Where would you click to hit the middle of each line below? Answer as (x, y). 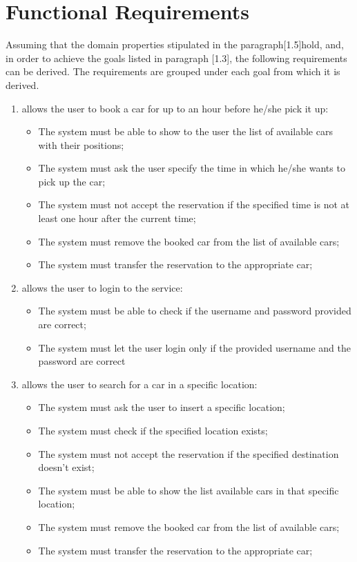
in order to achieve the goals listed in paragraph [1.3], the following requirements (176, 58)
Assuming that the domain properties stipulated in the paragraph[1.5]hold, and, (175, 44)
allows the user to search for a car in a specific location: (139, 384)
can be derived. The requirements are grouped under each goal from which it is (173, 71)
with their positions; (81, 144)
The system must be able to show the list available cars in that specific (189, 490)
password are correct (82, 361)
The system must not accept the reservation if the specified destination (189, 453)
